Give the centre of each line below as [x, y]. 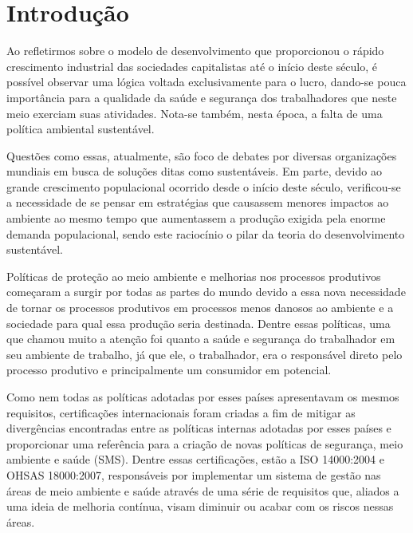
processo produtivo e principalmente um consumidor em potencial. [169, 370]
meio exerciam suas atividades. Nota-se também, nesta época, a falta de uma [195, 113]
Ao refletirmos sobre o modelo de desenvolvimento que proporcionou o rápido [195, 51]
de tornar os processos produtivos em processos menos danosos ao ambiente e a [200, 308]
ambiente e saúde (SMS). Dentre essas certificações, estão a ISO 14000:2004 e [195, 459]
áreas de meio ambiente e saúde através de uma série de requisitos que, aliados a [203, 490]
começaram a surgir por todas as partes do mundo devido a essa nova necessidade [206, 292]
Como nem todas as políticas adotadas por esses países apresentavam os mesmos [203, 397]
